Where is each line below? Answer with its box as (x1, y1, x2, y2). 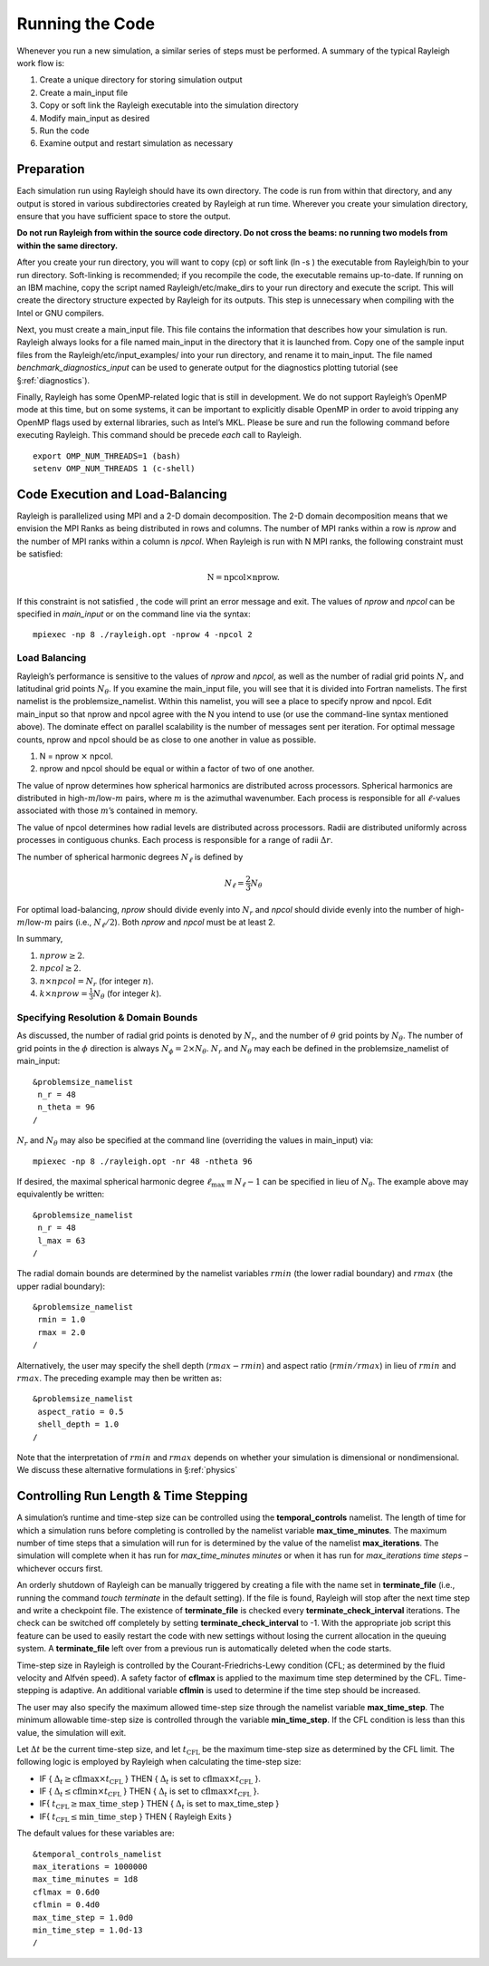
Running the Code (16, 14, 156, 34)
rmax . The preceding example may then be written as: (16, 1373, 222, 1384)
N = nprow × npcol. (39, 751, 113, 761)
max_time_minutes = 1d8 (33, 1874, 139, 1884)
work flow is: (16, 57, 65, 68)
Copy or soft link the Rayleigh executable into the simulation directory (39, 100, 299, 111)
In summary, (16, 934, 63, 944)
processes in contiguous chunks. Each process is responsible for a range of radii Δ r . (16, 835, 334, 846)
